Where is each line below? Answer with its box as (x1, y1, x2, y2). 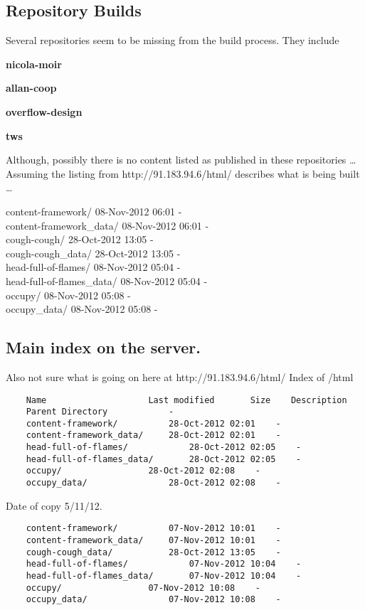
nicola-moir (6, 56, 62, 71)
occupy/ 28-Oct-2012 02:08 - (26, 466, 260, 476)
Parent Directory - (26, 407, 174, 417)
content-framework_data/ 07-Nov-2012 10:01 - (26, 535, 281, 545)
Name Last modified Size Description (26, 395, 347, 405)
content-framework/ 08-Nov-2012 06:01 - (6, 203, 182, 218)
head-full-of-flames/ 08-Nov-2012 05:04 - (6, 259, 181, 274)
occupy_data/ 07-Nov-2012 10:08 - (26, 594, 281, 605)
